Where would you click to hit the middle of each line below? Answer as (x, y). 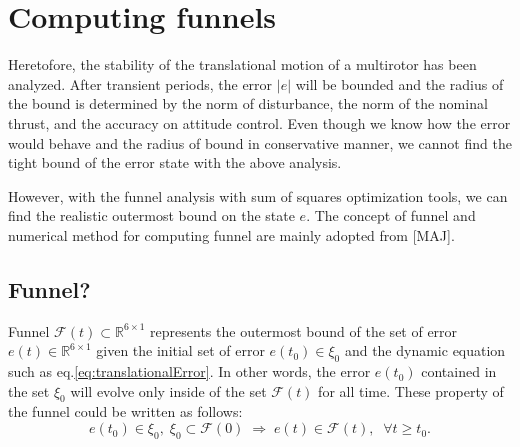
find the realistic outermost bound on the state (151, 215)
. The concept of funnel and (391, 215)
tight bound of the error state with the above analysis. (175, 162)
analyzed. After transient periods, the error (140, 83)
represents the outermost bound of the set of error (304, 330)
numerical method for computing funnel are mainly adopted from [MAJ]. (231, 234)
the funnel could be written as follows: (125, 411)
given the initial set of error (180, 350)
